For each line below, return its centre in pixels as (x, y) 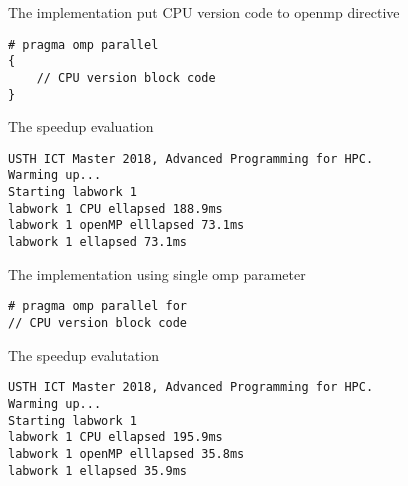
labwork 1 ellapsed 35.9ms (97, 470)
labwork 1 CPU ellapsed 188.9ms (115, 208)
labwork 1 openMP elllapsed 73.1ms (126, 225)
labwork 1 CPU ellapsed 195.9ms (115, 437)
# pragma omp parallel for (97, 306)
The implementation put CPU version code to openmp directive (204, 12)
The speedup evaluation (81, 126)
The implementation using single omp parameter (157, 273)
